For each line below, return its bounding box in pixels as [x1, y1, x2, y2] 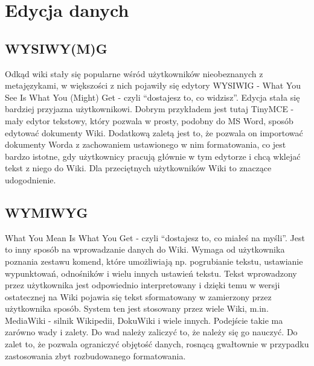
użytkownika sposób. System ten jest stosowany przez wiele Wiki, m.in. [5, 302, 269, 315]
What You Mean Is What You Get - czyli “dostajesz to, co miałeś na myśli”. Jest [5, 231, 305, 244]
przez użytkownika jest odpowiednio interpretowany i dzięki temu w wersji [5, 279, 280, 291]
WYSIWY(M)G [5, 39, 107, 57]
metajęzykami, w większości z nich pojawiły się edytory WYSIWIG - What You [5, 79, 301, 92]
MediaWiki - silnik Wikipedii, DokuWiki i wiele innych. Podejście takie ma [5, 314, 283, 326]
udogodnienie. [5, 173, 56, 186]
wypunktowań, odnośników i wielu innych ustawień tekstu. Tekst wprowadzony [5, 267, 297, 279]
